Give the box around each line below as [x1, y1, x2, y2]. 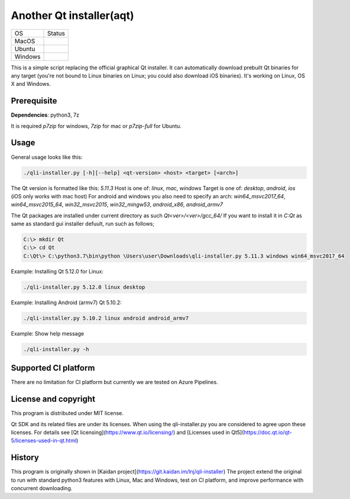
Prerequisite [11, 96, 57, 106]
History [11, 453, 40, 463]
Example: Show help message [11, 330, 85, 337]
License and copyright [11, 394, 96, 404]
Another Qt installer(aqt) [11, 9, 134, 22]
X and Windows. [11, 81, 51, 88]
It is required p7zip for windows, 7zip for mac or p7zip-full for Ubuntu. [11, 122, 182, 130]
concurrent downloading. [11, 485, 73, 491]
